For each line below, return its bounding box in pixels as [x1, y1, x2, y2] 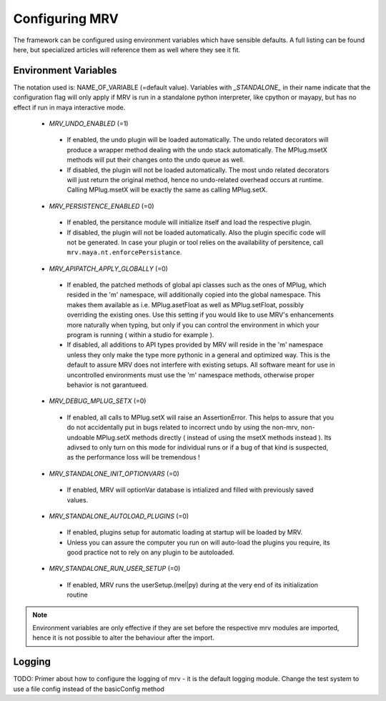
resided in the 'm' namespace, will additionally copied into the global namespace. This [66, 290, 321, 299]
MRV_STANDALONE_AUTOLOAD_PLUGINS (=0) [49, 512, 189, 520]
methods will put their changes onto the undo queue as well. [66, 156, 245, 164]
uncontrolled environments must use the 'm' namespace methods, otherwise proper [66, 370, 315, 379]
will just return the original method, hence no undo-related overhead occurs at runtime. [66, 175, 324, 184]
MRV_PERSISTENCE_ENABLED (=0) [49, 202, 154, 210]
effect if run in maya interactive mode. [13, 103, 126, 111]
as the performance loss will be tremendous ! [66, 453, 200, 462]
